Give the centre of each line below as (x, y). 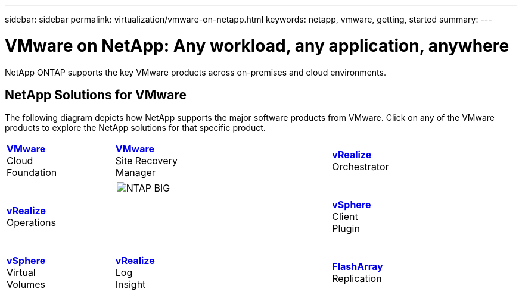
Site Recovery (146, 161)
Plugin (346, 229)
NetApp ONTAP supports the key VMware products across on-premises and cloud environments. (195, 72)
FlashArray (358, 267)
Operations (31, 223)
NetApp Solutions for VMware (96, 95)
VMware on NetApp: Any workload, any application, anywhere (257, 45)
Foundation (32, 173)
